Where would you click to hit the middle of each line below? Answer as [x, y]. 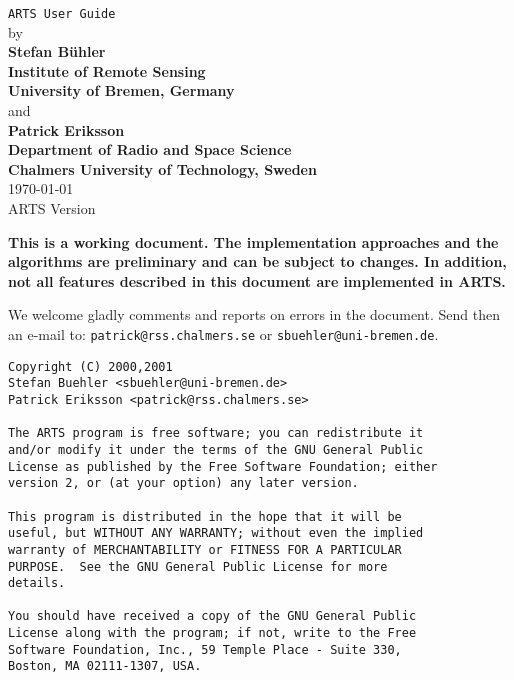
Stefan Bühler [57, 51]
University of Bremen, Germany [121, 90]
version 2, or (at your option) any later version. [183, 483]
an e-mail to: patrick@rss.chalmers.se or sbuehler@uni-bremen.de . [223, 333]
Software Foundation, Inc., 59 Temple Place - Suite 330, [205, 649]
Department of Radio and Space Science [150, 149]
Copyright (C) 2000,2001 [90, 366]
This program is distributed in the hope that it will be [205, 516]
